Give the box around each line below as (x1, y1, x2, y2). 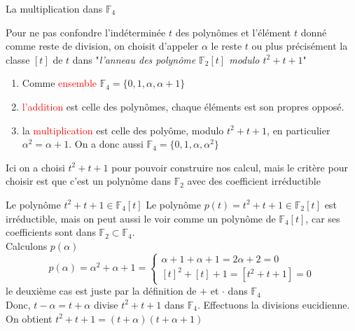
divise (93, 297, 118, 311)
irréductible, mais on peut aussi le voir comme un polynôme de (6, 211, 276, 225)
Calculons (6, 238, 48, 253)
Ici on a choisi (6, 160, 65, 174)
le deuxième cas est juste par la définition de (6, 283, 197, 298)
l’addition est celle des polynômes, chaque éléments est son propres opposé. (22, 99, 344, 113)
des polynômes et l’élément (175, 24, 291, 39)
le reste (211, 38, 242, 53)
